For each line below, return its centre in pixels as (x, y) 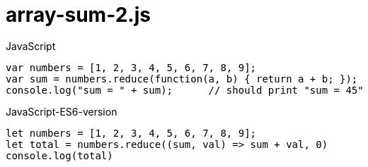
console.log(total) (59, 155)
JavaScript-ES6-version (62, 111)
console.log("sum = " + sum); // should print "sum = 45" (185, 90)
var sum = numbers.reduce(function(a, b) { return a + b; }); (182, 79)
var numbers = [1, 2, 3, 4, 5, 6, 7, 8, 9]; (131, 67)
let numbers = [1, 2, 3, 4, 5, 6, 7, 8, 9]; (131, 133)
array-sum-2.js (78, 15)
